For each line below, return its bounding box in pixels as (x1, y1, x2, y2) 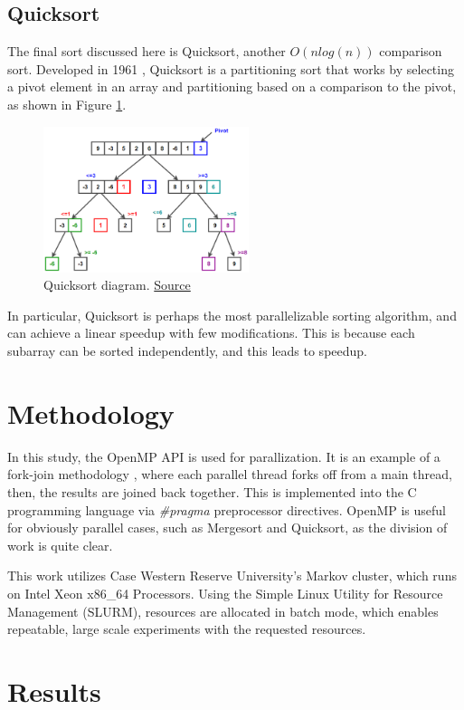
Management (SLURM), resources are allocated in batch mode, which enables (7, 601, 439, 620)
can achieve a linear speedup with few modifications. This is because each (7, 323, 415, 342)
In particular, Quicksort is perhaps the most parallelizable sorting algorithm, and (7, 305, 457, 324)
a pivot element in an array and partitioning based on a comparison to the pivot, (7, 77, 457, 96)
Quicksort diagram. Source (43, 275, 191, 294)
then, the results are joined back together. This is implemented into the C (7, 482, 417, 501)
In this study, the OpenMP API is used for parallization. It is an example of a (7, 446, 440, 465)
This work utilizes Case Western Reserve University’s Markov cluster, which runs (7, 566, 457, 585)
